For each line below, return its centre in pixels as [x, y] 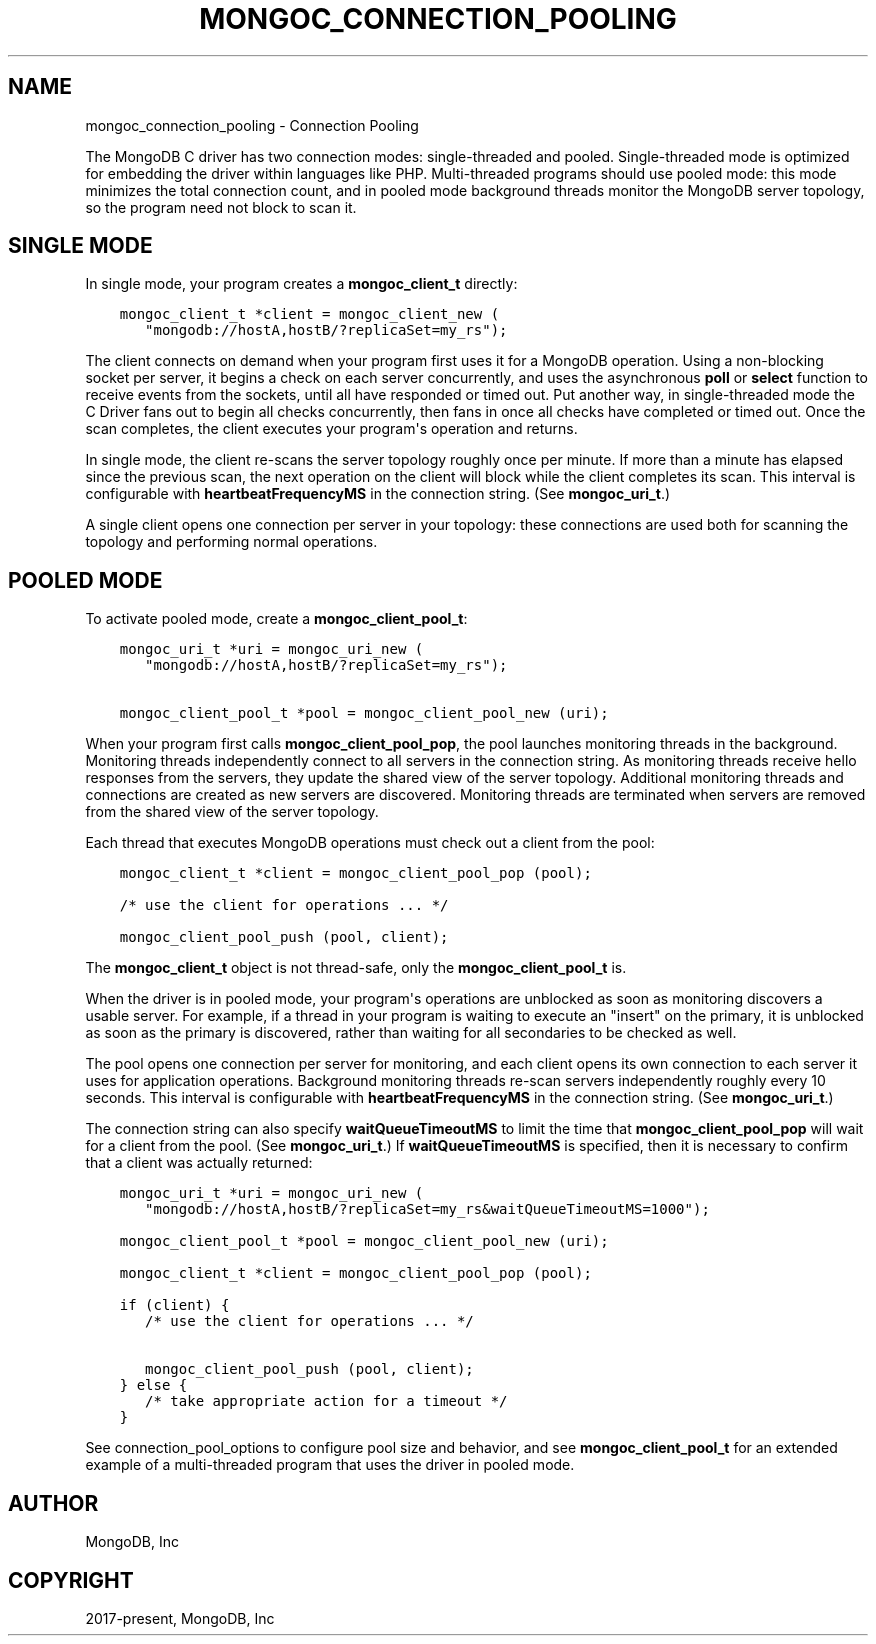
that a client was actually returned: [199, 1163]
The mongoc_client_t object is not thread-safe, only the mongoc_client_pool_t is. [356, 968]
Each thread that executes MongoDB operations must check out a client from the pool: [370, 843]
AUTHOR [53, 1503]
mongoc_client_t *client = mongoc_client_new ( [309, 314]
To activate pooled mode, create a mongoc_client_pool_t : [276, 619]
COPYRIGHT [71, 1580]
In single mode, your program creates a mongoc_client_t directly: [301, 284]
